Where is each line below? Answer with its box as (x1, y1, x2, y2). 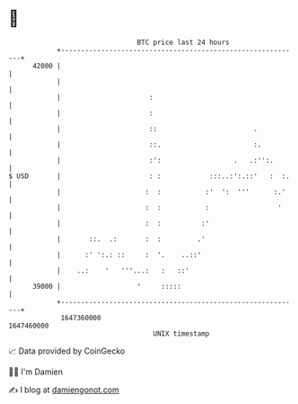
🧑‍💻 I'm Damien (8, 366, 64, 377)
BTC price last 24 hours (136, 38, 230, 47)
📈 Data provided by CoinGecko (8, 346, 126, 356)
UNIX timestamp (153, 328, 210, 338)
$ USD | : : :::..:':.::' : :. (8, 171, 291, 181)
